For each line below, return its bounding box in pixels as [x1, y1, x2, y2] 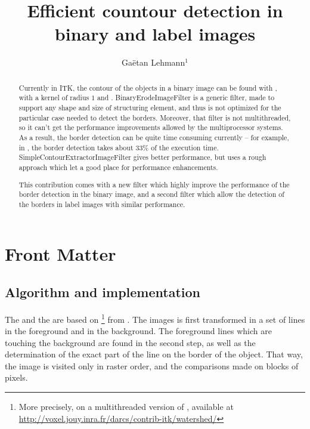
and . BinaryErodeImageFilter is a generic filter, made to [97, 92, 275, 103]
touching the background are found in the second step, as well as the [5, 336, 256, 348]
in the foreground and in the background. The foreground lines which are [5, 325, 272, 337]
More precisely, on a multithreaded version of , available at [18, 400, 234, 413]
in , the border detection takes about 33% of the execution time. [18, 142, 219, 152]
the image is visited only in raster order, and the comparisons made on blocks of [5, 359, 299, 372]
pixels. [5, 371, 28, 384]
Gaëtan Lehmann [122, 56, 185, 69]
